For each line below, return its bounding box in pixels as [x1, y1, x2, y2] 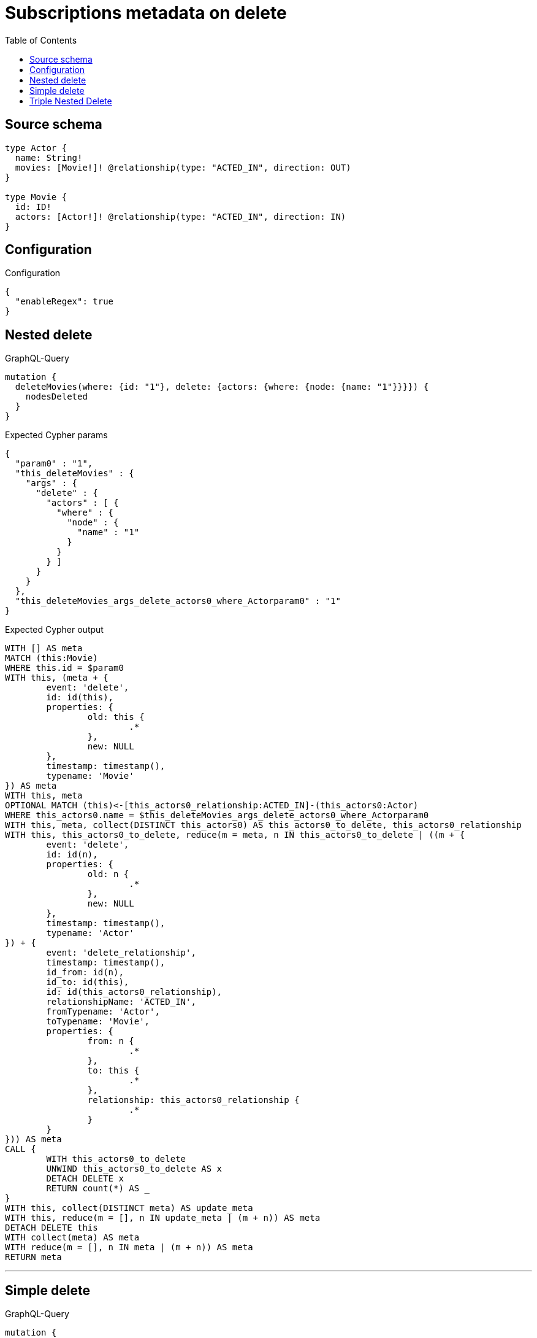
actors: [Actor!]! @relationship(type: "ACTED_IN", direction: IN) [15, 211, 346, 222]
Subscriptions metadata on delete [5, 2, 287, 23]
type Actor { [5, 142, 67, 153]
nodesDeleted [25, 392, 88, 402]
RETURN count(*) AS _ [46, 1183, 150, 1194]
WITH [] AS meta [5, 643, 83, 654]
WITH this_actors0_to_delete [46, 1154, 186, 1164]
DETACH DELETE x [46, 1174, 124, 1184]
